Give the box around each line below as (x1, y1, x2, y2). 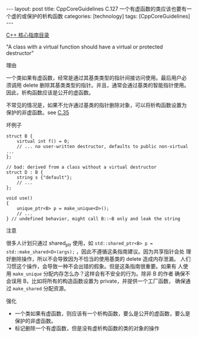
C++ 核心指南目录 (6, 31, 49, 38)
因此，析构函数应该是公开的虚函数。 (6, 89, 94, 96)
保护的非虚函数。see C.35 (6, 109, 70, 116)
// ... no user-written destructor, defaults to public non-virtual (16, 143, 189, 149)
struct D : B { (6, 169, 44, 175)
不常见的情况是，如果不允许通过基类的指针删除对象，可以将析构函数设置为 (6, 102, 187, 109)
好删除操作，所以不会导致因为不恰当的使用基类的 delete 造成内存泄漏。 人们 (6, 255, 191, 262)
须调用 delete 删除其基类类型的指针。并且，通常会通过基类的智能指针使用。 (6, 81, 190, 89)
